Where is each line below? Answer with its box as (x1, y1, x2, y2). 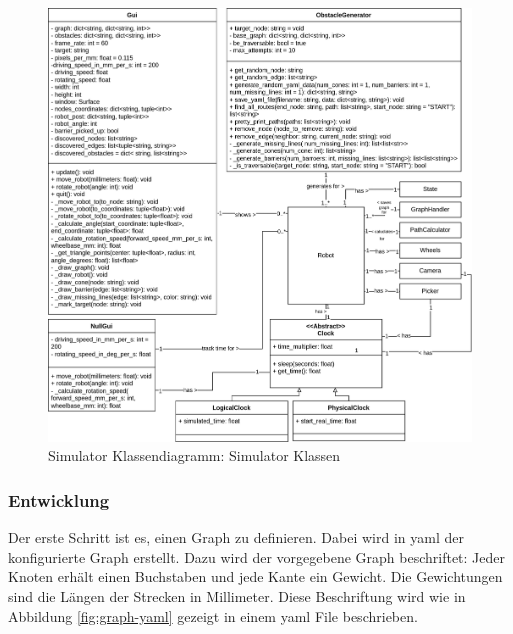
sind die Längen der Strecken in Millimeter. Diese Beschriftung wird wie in (8, 585, 466, 606)
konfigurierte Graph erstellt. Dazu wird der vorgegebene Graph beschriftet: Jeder (8, 546, 505, 567)
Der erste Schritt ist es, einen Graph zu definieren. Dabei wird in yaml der (8, 527, 465, 548)
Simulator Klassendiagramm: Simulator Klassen (48, 445, 341, 466)
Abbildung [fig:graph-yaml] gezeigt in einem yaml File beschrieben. (8, 605, 418, 626)
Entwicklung (8, 487, 110, 512)
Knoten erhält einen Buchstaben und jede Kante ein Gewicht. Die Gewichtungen (8, 566, 503, 587)
